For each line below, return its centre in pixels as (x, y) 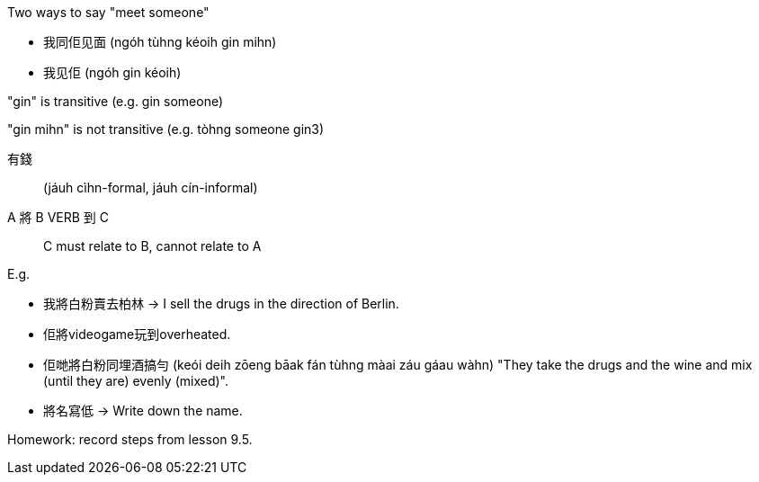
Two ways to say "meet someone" (108, 12)
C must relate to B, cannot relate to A (152, 246)
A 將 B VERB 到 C (58, 217)
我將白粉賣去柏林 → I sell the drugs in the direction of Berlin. (221, 303)
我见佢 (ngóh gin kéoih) (112, 72)
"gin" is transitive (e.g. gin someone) (116, 101)
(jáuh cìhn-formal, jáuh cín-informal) (151, 187)
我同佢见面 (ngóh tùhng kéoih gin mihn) (160, 42)
